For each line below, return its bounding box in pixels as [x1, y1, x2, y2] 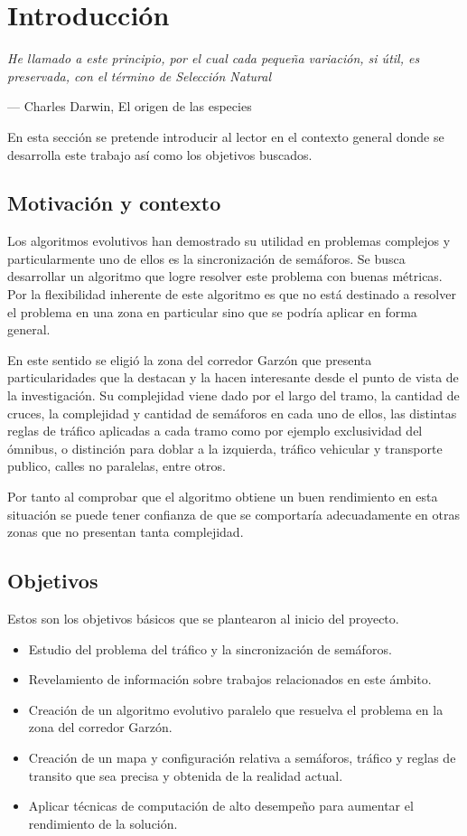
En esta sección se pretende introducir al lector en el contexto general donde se [7, 127, 444, 146]
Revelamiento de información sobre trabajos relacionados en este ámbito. [28, 670, 432, 689]
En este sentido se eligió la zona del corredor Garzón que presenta [7, 350, 372, 369]
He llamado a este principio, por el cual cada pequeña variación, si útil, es [7, 49, 420, 68]
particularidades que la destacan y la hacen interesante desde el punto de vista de [7, 368, 459, 387]
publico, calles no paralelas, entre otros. [7, 456, 226, 475]
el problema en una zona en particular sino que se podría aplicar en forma [7, 302, 417, 321]
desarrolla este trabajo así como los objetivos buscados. [7, 145, 313, 164]
